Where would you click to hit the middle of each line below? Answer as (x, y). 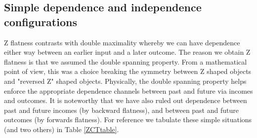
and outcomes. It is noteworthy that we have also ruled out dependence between (126, 100)
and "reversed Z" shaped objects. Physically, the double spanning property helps (125, 81)
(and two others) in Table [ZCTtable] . (62, 129)
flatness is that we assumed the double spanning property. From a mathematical (126, 61)
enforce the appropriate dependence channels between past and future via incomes (128, 90)
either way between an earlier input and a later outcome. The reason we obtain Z (127, 52)
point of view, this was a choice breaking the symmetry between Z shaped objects (128, 71)
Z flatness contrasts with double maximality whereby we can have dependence (122, 42)
